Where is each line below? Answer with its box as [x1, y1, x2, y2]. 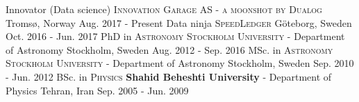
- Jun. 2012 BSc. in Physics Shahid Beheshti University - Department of [6, 69, 332, 83]
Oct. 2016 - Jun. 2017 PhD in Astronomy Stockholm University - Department [6, 29, 345, 43]
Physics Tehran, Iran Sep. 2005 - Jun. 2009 [6, 83, 189, 97]
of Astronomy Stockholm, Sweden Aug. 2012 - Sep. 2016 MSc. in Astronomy [6, 42, 333, 57]
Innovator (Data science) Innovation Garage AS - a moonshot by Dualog [6, 2, 322, 16]
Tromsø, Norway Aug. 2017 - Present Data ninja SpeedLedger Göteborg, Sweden [6, 15, 352, 30]
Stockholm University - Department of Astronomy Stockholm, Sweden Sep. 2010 [6, 56, 354, 70]
